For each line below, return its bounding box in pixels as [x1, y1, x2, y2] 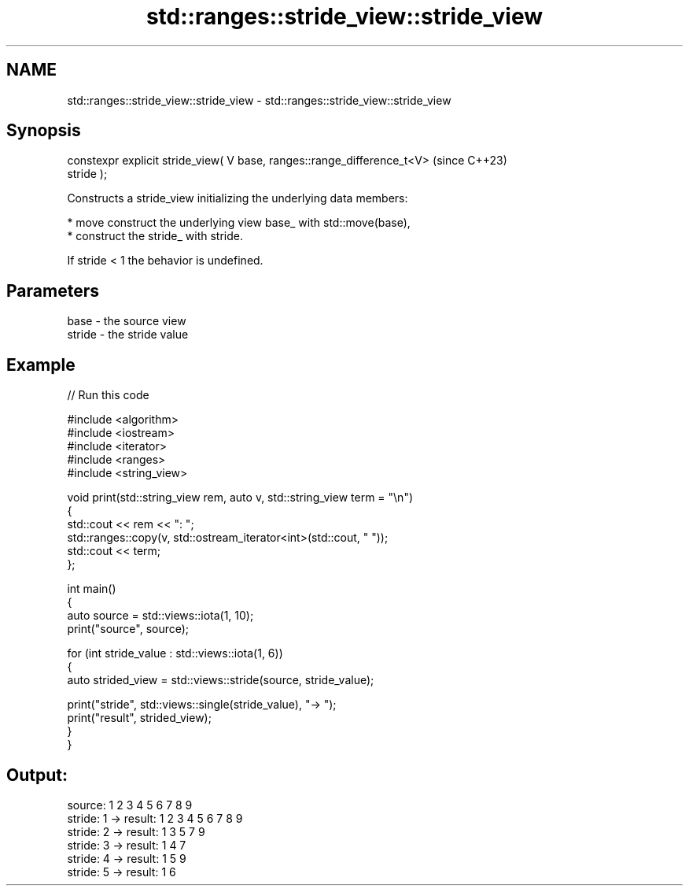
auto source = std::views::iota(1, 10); [67, 609, 254, 623]
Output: [6, 764, 68, 785]
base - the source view [67, 314, 186, 328]
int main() [67, 582, 116, 596]
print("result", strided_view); [67, 711, 212, 725]
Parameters [6, 280, 99, 301]
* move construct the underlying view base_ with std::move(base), [67, 216, 411, 230]
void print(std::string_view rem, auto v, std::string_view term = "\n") [67, 490, 414, 505]
